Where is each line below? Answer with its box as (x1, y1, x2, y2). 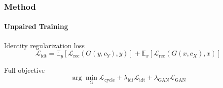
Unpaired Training (4, 21, 69, 31)
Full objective (4, 64, 45, 75)
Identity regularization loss (4, 40, 85, 50)
